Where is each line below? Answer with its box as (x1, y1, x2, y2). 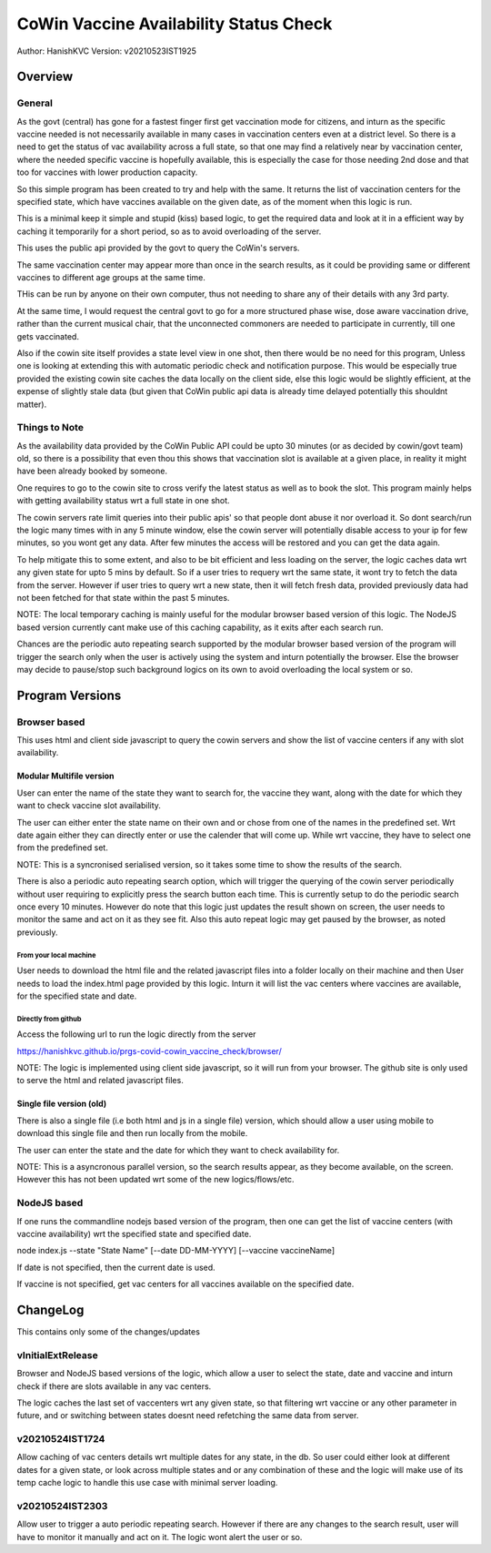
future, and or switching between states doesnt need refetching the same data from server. (16, 1410, 359, 1421)
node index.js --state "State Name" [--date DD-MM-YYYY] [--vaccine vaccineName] (16, 1245, 336, 1256)
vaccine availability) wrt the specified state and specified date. (16, 1228, 252, 1239)
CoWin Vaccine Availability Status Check (16, 14, 333, 34)
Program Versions (16, 687, 122, 703)
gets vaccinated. (16, 330, 79, 341)
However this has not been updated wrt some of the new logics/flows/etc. (16, 1174, 295, 1185)
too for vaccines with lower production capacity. (16, 167, 198, 178)
